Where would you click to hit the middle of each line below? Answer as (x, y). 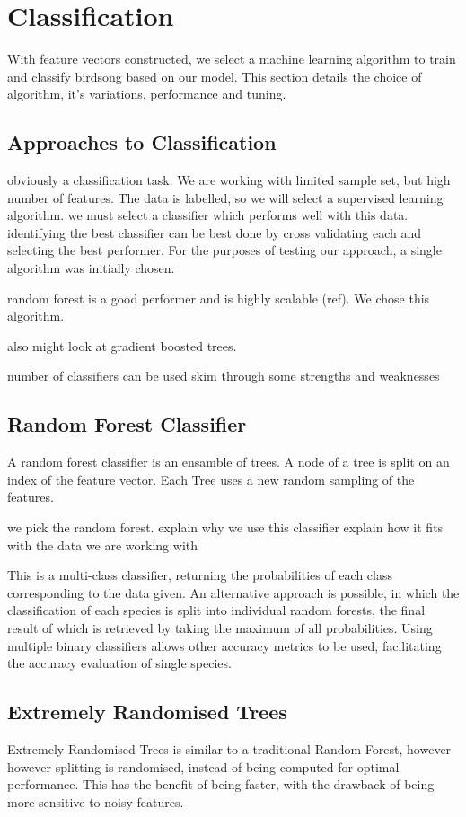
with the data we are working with (103, 545)
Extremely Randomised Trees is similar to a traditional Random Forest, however (229, 748)
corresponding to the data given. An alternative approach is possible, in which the (233, 592)
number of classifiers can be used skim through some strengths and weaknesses (224, 376)
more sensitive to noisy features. (96, 801)
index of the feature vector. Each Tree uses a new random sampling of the (211, 479)
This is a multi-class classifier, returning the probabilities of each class (200, 575)
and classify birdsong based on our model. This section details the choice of (215, 76)
